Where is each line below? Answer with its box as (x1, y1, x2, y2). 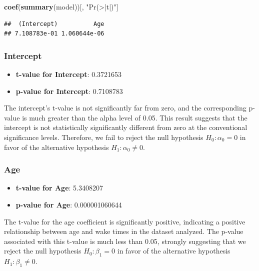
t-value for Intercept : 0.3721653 (15, 69, 122, 79)
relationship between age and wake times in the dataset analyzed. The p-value (4, 226, 243, 236)
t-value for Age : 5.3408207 (15, 182, 103, 193)
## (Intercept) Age (4, 20, 104, 27)
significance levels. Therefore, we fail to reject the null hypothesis (4, 131, 203, 142)
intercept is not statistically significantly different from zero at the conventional (4, 122, 247, 132)
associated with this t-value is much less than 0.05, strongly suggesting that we (4, 235, 246, 246)
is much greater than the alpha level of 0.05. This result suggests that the (22, 112, 247, 122)
